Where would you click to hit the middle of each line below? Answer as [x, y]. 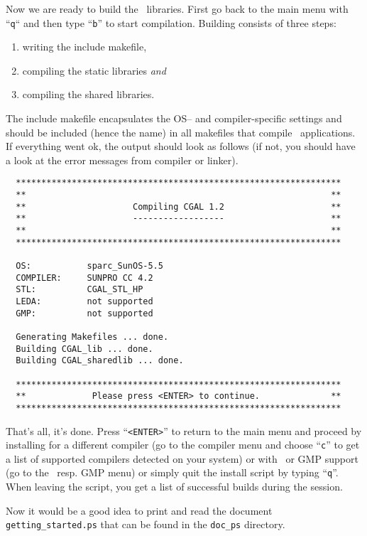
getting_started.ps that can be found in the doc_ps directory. [146, 524]
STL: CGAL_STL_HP [80, 290]
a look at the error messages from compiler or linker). [122, 160]
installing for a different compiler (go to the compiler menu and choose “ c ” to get [183, 445]
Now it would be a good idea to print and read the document [139, 510]
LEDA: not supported [84, 301]
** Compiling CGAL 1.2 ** [179, 207]
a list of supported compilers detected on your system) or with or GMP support [182, 458]
